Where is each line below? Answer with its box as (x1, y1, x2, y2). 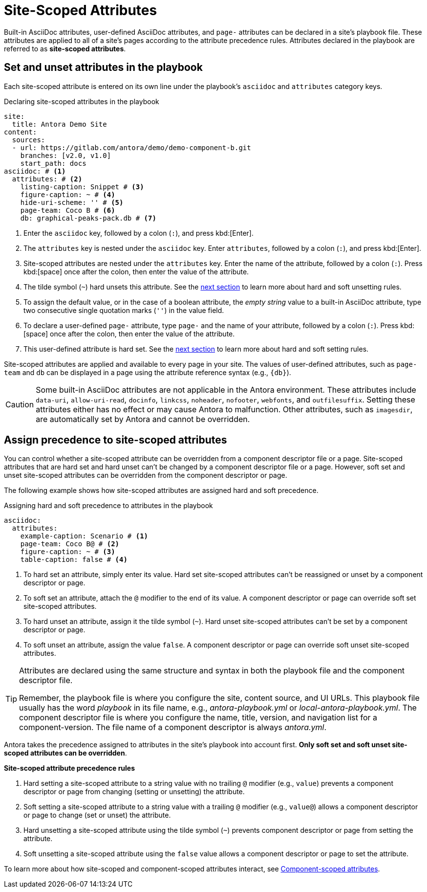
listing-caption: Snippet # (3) (20, 182, 144, 191)
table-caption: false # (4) (20, 556, 128, 564)
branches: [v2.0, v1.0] (20, 151, 111, 159)
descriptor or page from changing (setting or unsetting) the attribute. (23, 787, 245, 796)
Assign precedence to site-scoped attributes (4, 434, 227, 446)
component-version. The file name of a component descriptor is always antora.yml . (19, 722, 327, 733)
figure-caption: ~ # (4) (20, 190, 115, 199)
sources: (12, 135, 45, 144)
